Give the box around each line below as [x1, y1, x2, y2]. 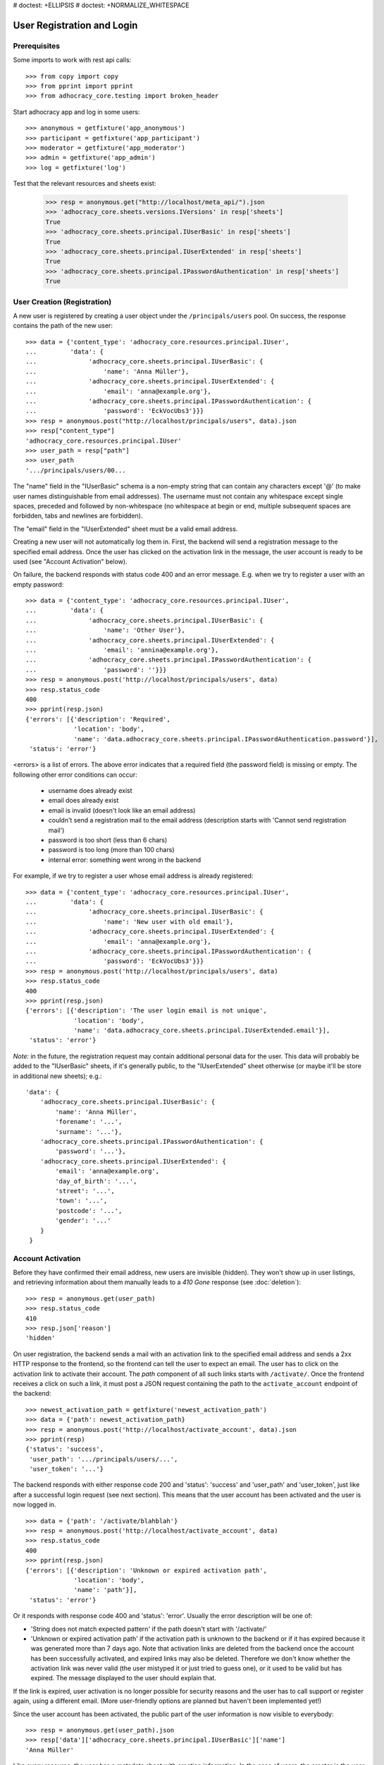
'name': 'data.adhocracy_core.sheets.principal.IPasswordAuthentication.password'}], [73, 735, 378, 743]
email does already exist [48, 796, 119, 805]
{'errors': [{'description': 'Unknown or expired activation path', [25, 1566, 267, 1574]
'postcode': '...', [55, 1207, 123, 1214]
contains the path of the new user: [13, 321, 113, 330]
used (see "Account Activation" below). [13, 557, 128, 566]
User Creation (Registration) [13, 297, 112, 306]
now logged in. [13, 1500, 56, 1509]
